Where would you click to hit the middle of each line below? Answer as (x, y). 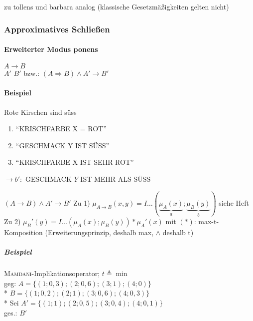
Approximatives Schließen (57, 29)
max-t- (209, 221)
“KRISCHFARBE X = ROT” (61, 129)
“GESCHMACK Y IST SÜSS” (63, 145)
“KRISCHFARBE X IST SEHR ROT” (75, 162)
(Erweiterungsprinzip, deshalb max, (99, 232)
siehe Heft (234, 202)
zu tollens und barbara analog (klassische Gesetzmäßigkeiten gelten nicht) (117, 6)
